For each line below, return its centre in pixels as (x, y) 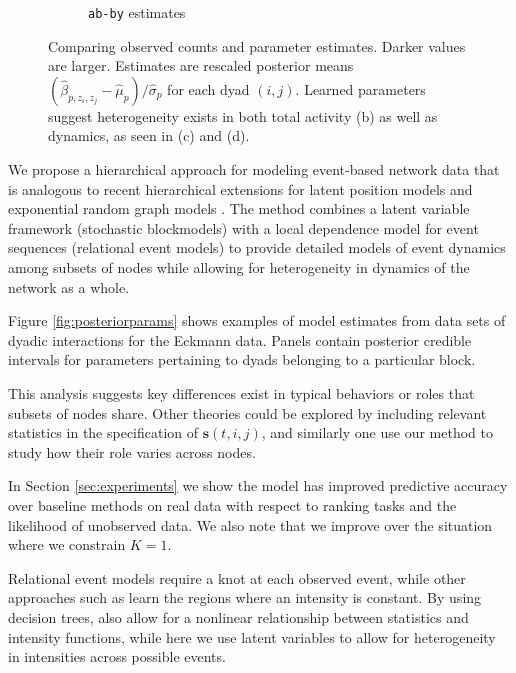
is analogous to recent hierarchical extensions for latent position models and (240, 188)
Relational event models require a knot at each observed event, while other (237, 577)
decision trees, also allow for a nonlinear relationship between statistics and (238, 616)
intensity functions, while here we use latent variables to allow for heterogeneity (252, 636)
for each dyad (208, 88)
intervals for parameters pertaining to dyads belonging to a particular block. (242, 359)
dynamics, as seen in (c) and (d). (149, 135)
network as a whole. (69, 286)
